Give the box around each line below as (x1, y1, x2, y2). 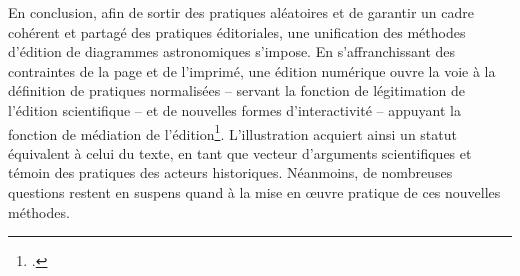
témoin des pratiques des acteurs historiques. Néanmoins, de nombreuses (8, 162, 453, 183)
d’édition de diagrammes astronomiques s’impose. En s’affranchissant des (8, 41, 456, 62)
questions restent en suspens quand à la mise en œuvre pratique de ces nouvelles (8, 182, 501, 202)
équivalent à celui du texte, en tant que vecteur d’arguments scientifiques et (8, 142, 472, 163)
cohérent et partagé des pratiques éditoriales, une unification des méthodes (8, 21, 466, 42)
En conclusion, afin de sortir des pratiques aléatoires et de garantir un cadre (8, 2, 474, 22)
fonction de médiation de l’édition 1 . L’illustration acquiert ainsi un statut (8, 120, 457, 144)
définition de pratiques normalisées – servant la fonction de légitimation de (8, 80, 465, 101)
